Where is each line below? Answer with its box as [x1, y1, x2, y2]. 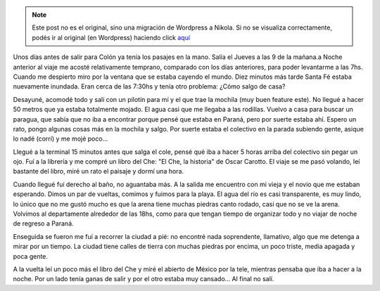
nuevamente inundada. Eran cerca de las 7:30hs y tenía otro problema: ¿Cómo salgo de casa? [13, 82, 286, 91]
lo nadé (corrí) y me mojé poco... [13, 134, 108, 143]
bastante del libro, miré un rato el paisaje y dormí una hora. [13, 167, 184, 176]
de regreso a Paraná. [13, 219, 74, 228]
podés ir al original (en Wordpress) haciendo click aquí [32, 33, 190, 41]
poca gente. [13, 252, 49, 260]
